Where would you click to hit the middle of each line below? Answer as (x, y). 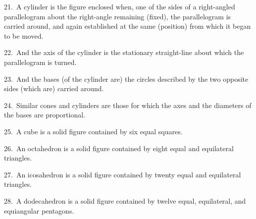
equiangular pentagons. (39, 210)
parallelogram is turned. (40, 62)
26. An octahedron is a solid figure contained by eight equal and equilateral (119, 148)
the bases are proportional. (45, 115)
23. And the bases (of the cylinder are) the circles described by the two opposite (126, 79)
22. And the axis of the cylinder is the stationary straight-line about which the (124, 52)
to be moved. (24, 35)
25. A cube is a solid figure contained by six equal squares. (93, 131)
